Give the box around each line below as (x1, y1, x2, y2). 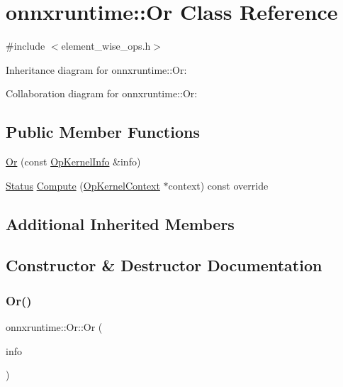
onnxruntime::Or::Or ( (6, 320, 103, 334)
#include (6, 38, 45, 53)
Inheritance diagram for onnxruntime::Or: (6, 62, 187, 77)
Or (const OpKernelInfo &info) (6, 154, 141, 169)
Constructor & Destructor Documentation (6, 254, 322, 276)
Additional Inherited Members (6, 212, 235, 234)
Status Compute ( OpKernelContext (6, 178, 160, 192)
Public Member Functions (6, 121, 200, 143)
